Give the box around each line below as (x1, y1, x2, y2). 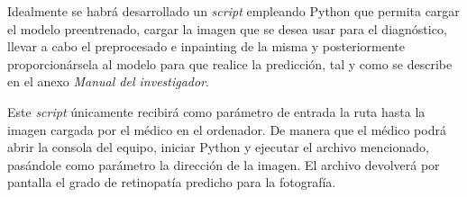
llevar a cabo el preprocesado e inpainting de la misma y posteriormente (7, 37, 406, 56)
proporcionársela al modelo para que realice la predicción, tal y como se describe (7, 54, 453, 73)
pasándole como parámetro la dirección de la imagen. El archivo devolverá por (7, 155, 440, 174)
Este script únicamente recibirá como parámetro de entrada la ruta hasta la (7, 102, 426, 121)
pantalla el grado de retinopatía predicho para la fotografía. (7, 173, 336, 192)
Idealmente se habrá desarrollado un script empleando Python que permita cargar (7, 2, 460, 20)
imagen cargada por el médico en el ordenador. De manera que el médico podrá (7, 120, 446, 139)
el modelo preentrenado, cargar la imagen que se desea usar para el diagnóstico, (7, 19, 447, 38)
